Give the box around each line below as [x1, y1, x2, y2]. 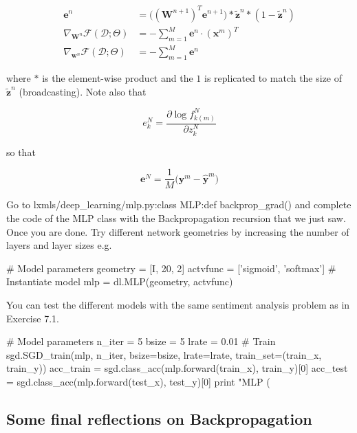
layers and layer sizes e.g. [6, 238, 112, 252]
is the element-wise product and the [42, 71, 193, 85]
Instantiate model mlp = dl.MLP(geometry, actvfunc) [6, 274, 233, 289]
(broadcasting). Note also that [19, 84, 147, 98]
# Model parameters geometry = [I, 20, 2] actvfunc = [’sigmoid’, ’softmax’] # [6, 260, 336, 275]
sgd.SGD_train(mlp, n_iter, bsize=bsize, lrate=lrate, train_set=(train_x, [6, 347, 322, 362]
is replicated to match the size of [204, 71, 343, 85]
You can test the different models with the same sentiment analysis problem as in [6, 297, 350, 311]
